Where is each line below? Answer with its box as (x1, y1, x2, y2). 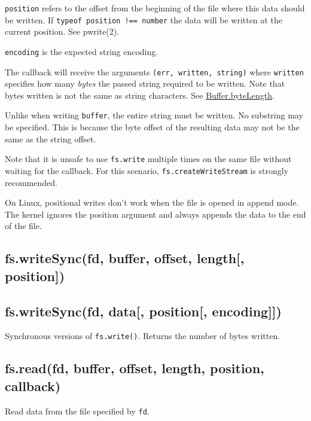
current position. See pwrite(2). (5, 25, 120, 38)
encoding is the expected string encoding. (5, 45, 158, 57)
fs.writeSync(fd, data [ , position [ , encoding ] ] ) (5, 301, 282, 320)
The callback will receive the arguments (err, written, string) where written (5, 65, 304, 78)
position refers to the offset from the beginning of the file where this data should (5, 2, 305, 14)
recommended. (5, 176, 57, 188)
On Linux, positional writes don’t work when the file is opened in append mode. (5, 196, 299, 209)
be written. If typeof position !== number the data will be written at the (5, 13, 282, 26)
